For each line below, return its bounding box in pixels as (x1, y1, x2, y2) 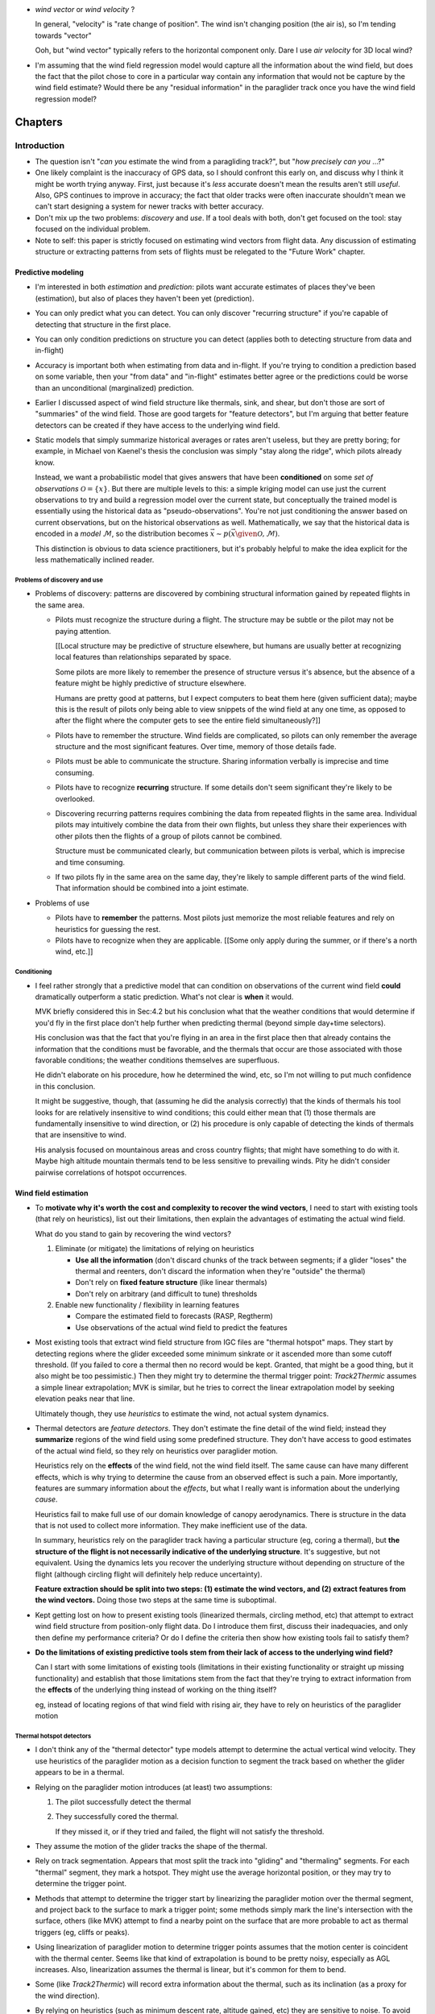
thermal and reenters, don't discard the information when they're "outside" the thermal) (75, 1266, 366, 1276)
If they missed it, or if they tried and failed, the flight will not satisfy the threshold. (55, 1826, 325, 1836)
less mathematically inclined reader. (35, 555, 155, 564)
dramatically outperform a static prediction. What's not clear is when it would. (35, 992, 294, 1002)
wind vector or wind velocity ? (35, 5, 135, 14)
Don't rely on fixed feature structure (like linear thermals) (75, 1278, 267, 1287)
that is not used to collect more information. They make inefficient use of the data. (35, 1521, 308, 1531)
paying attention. (55, 626, 112, 636)
